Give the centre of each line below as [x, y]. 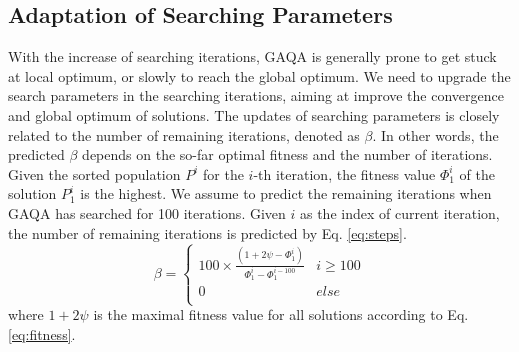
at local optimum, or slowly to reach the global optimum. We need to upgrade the [259, 75]
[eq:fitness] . [42, 333]
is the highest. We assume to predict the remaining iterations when [286, 193]
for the [223, 173]
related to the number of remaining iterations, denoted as [184, 134]
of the [477, 173]
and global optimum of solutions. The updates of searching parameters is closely [254, 114]
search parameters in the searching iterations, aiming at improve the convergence [256, 95]
